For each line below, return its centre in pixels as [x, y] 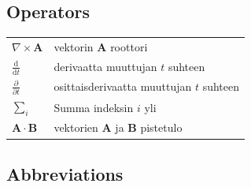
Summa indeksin [94, 107]
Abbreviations [65, 173]
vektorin [74, 46]
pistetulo [161, 127]
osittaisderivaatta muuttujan [123, 86]
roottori [129, 46]
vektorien [76, 127]
